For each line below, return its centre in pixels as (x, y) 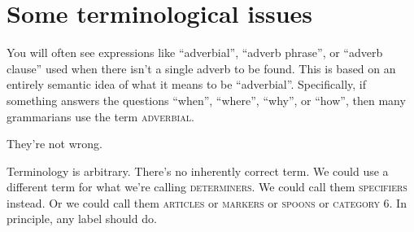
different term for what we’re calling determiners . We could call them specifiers (207, 187)
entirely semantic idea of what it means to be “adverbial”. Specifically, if (187, 84)
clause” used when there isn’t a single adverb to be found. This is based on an (201, 68)
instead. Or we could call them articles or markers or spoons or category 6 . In (207, 202)
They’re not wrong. (54, 144)
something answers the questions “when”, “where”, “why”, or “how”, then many (206, 100)
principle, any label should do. (82, 219)
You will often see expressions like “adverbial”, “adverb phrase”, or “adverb (195, 53)
